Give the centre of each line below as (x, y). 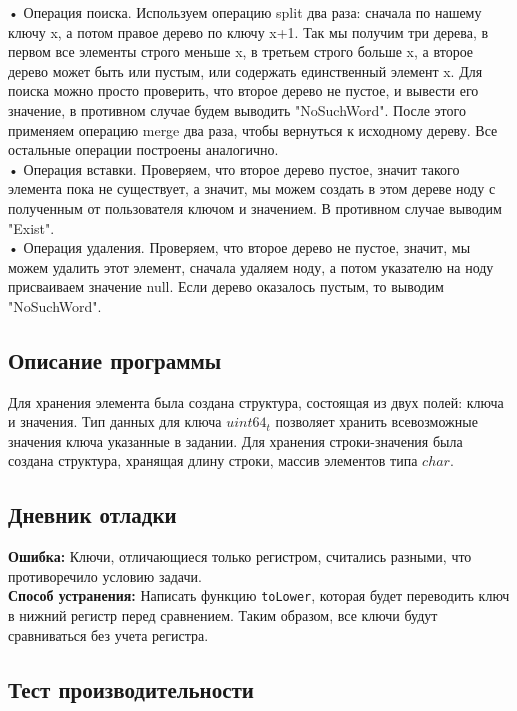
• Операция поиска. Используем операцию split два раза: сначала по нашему (245, 12)
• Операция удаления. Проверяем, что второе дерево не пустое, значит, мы (239, 247)
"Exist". (31, 227)
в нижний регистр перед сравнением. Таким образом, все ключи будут (223, 615)
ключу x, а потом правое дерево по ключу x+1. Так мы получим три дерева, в (248, 31)
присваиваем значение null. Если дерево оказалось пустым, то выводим (226, 286)
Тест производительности (131, 688)
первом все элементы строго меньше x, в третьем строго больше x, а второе (241, 51)
